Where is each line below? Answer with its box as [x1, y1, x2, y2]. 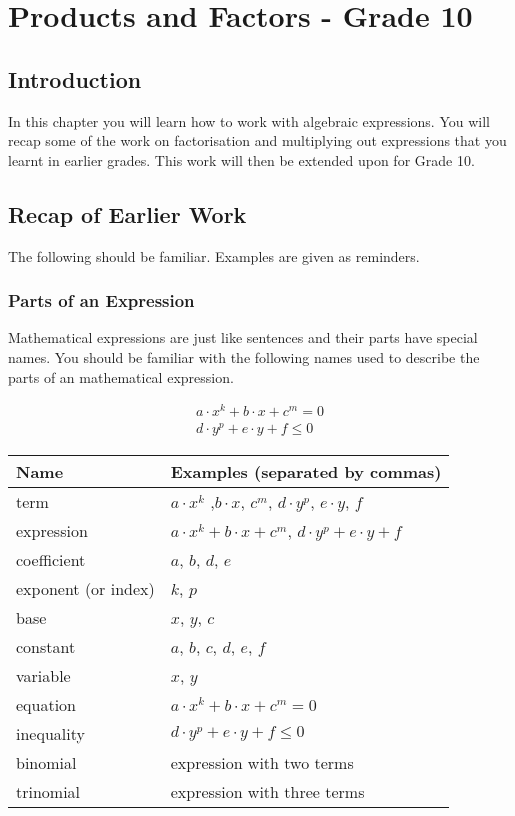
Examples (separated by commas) [170, 460, 442, 484]
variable [16, 664, 71, 688]
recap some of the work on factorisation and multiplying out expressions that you [8, 130, 507, 151]
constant [16, 635, 76, 659]
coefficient [16, 548, 86, 572]
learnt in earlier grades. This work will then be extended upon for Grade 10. [8, 149, 475, 170]
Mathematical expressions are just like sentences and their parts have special [8, 327, 478, 348]
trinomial [16, 780, 81, 804]
